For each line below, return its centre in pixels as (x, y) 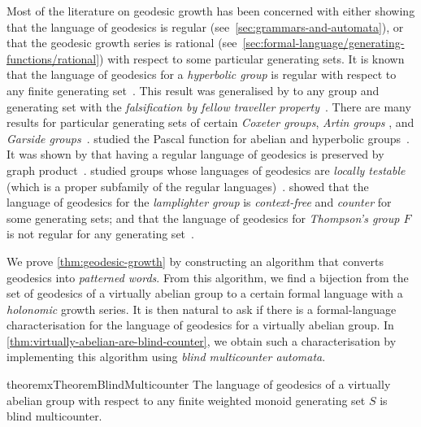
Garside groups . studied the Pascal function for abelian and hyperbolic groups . (208, 138)
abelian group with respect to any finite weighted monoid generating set (186, 400)
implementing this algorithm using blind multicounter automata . (166, 357)
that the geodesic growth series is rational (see (122, 43)
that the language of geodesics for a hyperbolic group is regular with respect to (202, 74)
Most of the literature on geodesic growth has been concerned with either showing (211, 11)
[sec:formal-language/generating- (323, 43)
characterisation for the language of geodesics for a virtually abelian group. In (200, 325)
